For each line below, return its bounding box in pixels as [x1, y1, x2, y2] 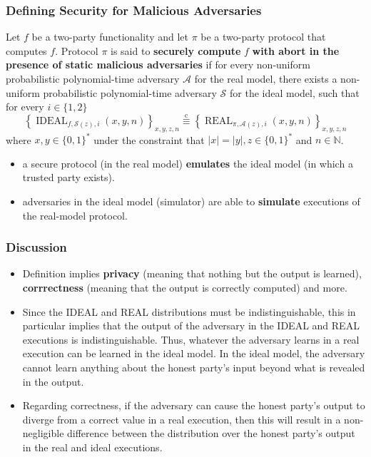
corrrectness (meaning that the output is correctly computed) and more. [22, 280, 347, 295]
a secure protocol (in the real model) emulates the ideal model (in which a [22, 155, 353, 170]
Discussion [6, 238, 67, 256]
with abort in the [252, 43, 340, 58]
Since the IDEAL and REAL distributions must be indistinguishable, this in [22, 304, 356, 319]
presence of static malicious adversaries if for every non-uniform [6, 57, 310, 72]
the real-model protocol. [22, 207, 128, 222]
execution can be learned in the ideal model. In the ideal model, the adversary [22, 346, 365, 361]
